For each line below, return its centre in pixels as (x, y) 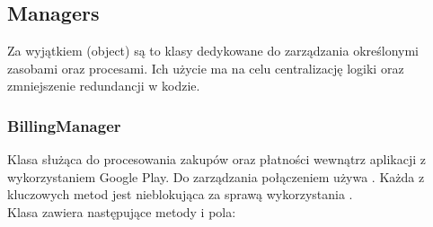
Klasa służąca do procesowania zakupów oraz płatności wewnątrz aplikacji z (216, 159)
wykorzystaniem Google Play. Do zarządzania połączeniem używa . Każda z (216, 176)
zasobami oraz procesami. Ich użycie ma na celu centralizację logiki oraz (206, 68)
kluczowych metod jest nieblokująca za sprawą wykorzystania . (180, 194)
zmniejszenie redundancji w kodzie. (104, 86)
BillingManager (64, 125)
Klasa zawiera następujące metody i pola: (122, 211)
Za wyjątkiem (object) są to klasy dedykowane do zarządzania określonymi (213, 51)
